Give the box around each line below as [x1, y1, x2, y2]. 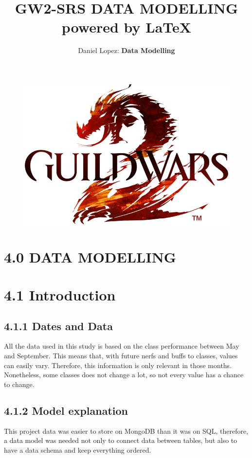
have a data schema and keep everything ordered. [4, 444, 151, 455]
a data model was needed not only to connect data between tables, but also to [4, 435, 237, 445]
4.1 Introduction [4, 285, 116, 305]
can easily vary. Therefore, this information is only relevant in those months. [4, 360, 232, 370]
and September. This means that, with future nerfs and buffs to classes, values [4, 351, 238, 361]
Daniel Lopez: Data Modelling [78, 45, 175, 55]
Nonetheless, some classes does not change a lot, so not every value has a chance [4, 370, 244, 380]
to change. [4, 379, 35, 389]
